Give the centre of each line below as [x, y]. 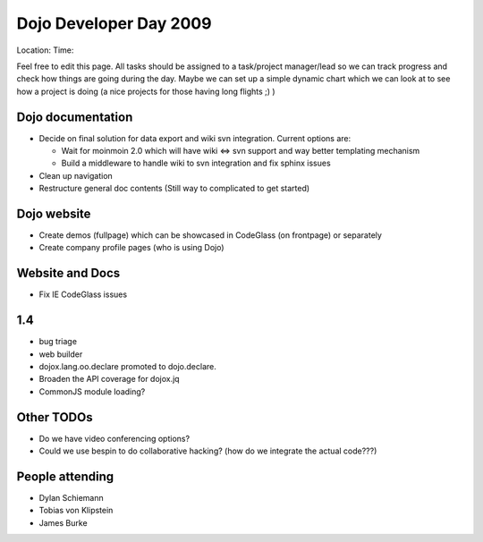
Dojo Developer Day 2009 [114, 23]
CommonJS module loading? [92, 391]
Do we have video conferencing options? [114, 438]
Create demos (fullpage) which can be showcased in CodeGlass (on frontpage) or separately [210, 235]
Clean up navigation [76, 175]
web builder [61, 354]
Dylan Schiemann [71, 498]
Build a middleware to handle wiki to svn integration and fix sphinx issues [196, 163]
